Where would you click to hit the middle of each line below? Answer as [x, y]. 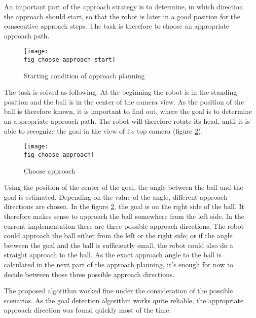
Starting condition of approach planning [84, 75]
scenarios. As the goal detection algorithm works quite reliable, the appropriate [124, 300]
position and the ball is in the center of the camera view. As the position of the [124, 101]
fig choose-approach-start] [70, 60]
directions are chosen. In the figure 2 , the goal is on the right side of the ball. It [124, 206]
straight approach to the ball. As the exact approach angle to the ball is [113, 255]
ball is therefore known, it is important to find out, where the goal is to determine [128, 111]
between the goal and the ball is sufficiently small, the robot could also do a [119, 245]
